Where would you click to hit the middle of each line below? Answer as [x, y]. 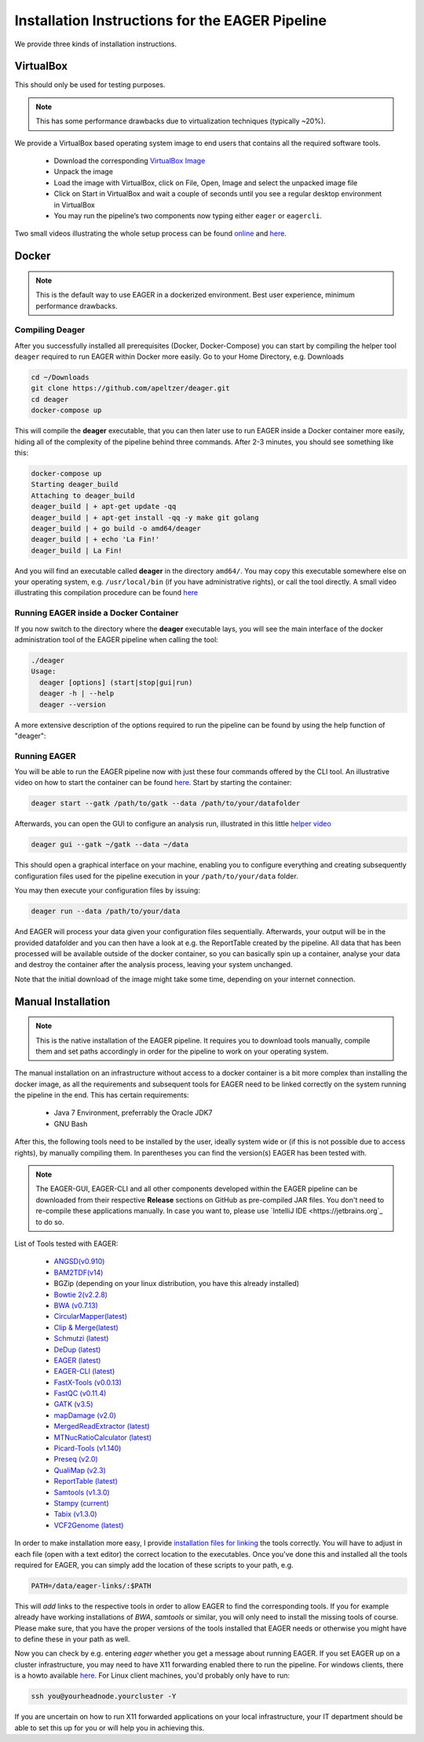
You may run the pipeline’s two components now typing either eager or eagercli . [188, 215]
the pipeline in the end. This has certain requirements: [102, 1095]
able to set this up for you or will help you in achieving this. [110, 1728]
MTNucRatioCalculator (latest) [103, 1437]
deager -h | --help [77, 694]
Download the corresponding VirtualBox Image [130, 161]
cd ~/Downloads [60, 378]
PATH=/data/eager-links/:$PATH [91, 1585]
